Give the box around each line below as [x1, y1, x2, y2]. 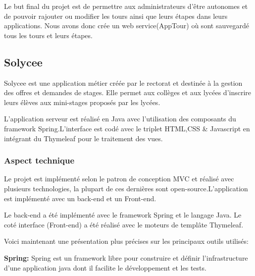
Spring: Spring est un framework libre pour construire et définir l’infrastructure [4, 252, 248, 263]
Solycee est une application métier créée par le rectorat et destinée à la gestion [4, 77, 243, 88]
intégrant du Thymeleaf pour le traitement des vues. [4, 133, 163, 143]
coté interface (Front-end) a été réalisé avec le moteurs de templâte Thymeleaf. [4, 219, 244, 229]
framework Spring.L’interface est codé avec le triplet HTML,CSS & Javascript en [4, 123, 250, 133]
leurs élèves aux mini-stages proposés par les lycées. [4, 97, 160, 107]
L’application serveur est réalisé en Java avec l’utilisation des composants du [4, 113, 236, 124]
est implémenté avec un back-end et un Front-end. [4, 193, 156, 203]
